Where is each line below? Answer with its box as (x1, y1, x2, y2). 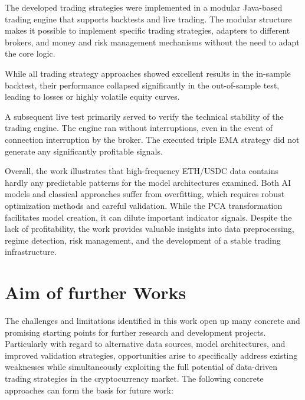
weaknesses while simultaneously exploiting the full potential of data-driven (5, 360, 278, 373)
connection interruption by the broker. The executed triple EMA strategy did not (5, 133, 300, 145)
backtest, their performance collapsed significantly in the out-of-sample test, (5, 78, 280, 91)
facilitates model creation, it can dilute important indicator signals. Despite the (5, 211, 292, 223)
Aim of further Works (5, 280, 186, 304)
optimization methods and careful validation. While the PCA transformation (5, 199, 283, 211)
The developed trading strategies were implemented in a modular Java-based (5, 1, 283, 13)
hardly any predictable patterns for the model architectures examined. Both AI (5, 176, 291, 188)
